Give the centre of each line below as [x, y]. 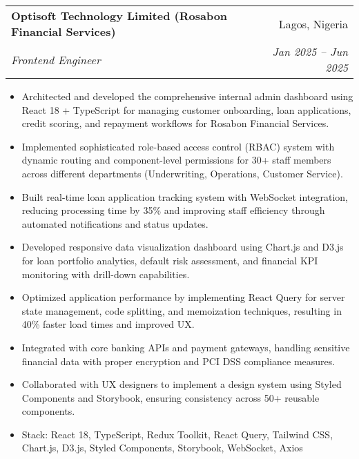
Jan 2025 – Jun [310, 51]
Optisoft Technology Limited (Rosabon [119, 16]
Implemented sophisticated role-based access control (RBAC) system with [178, 146]
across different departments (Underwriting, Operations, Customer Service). [182, 173]
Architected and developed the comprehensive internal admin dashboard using [187, 96]
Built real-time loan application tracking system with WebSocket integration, [185, 196]
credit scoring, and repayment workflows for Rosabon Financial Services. [175, 123]
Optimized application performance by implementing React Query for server [183, 297]
